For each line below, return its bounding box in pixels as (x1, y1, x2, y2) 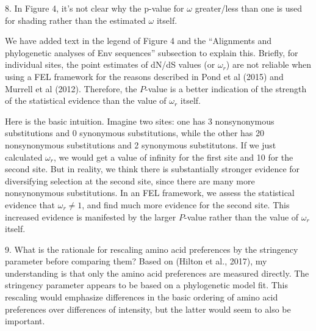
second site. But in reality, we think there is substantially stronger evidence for (5, 162, 300, 175)
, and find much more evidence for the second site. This (82, 198, 290, 211)
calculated (5, 150, 43, 163)
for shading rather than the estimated (5, 13, 146, 26)
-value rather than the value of (184, 210, 299, 223)
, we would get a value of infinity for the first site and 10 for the (54, 150, 293, 163)
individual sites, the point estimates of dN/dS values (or (5, 58, 215, 71)
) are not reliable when (226, 58, 312, 71)
